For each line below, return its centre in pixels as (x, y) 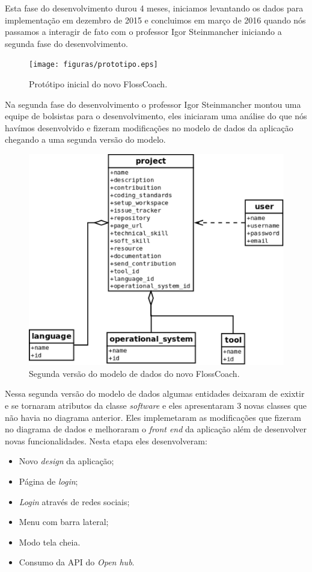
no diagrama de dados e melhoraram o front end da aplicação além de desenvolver (156, 429)
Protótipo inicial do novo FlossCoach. (98, 84)
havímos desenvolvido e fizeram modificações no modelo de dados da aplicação (149, 127)
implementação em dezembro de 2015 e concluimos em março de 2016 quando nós (155, 20)
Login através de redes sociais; (74, 501)
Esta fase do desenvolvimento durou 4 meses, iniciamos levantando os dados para (154, 8)
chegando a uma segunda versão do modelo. (85, 139)
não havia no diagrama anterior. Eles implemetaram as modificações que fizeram (153, 417)
